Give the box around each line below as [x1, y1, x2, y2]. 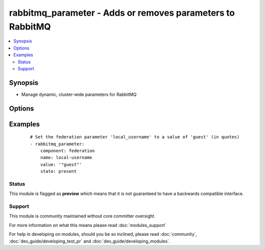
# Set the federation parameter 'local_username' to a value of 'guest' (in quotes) [30, 134, 240, 140]
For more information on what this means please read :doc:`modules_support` [9, 222, 166, 228]
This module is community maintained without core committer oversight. [9, 213, 156, 219]
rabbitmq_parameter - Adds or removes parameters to [9, 7, 235, 18]
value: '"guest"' [40, 162, 82, 167]
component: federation [40, 148, 95, 154]
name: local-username [40, 155, 93, 161]
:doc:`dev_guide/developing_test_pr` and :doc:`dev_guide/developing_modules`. [9, 238, 170, 244]
